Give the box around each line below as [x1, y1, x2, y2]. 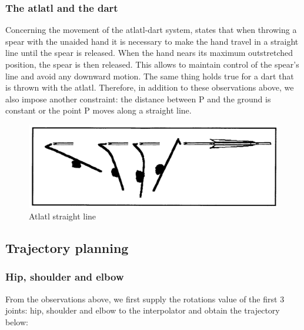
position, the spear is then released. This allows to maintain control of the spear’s [5, 58, 299, 70]
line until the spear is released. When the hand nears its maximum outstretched [5, 46, 293, 59]
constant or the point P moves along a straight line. [5, 104, 192, 116]
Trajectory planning [5, 239, 129, 257]
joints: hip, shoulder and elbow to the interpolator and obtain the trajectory [5, 304, 280, 316]
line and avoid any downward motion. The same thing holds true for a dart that [5, 69, 294, 82]
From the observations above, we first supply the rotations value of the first [5, 292, 278, 305]
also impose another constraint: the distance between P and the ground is [5, 92, 271, 105]
